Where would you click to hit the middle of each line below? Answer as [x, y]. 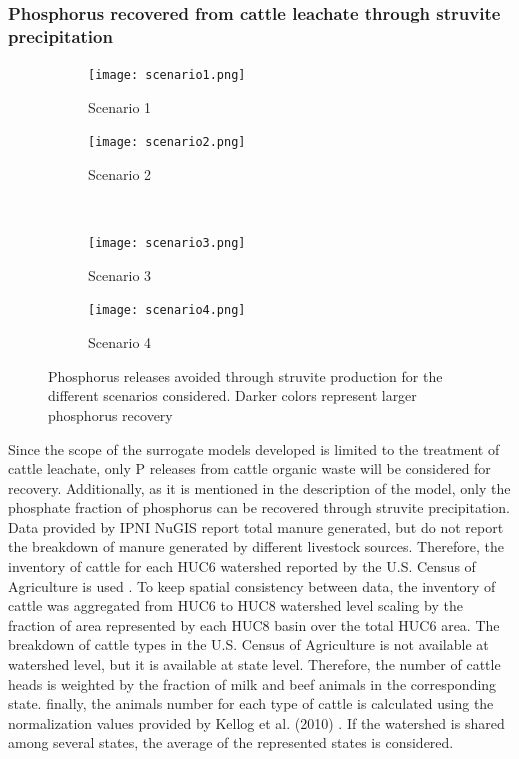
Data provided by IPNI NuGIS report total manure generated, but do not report [256, 526]
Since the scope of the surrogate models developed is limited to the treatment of [254, 448]
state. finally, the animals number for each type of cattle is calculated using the [251, 703]
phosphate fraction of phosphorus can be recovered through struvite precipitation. [259, 507]
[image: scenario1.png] [167, 75]
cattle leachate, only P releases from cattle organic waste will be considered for [249, 468]
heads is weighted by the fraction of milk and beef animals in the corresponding [252, 683]
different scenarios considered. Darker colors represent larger [232, 395]
